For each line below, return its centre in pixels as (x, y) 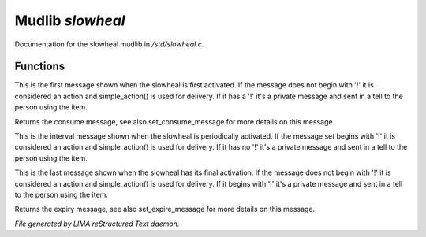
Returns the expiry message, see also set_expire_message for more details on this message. (165, 209)
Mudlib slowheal (70, 20)
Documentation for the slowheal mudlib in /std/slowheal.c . (109, 44)
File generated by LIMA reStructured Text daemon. (97, 224)
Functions (40, 67)
